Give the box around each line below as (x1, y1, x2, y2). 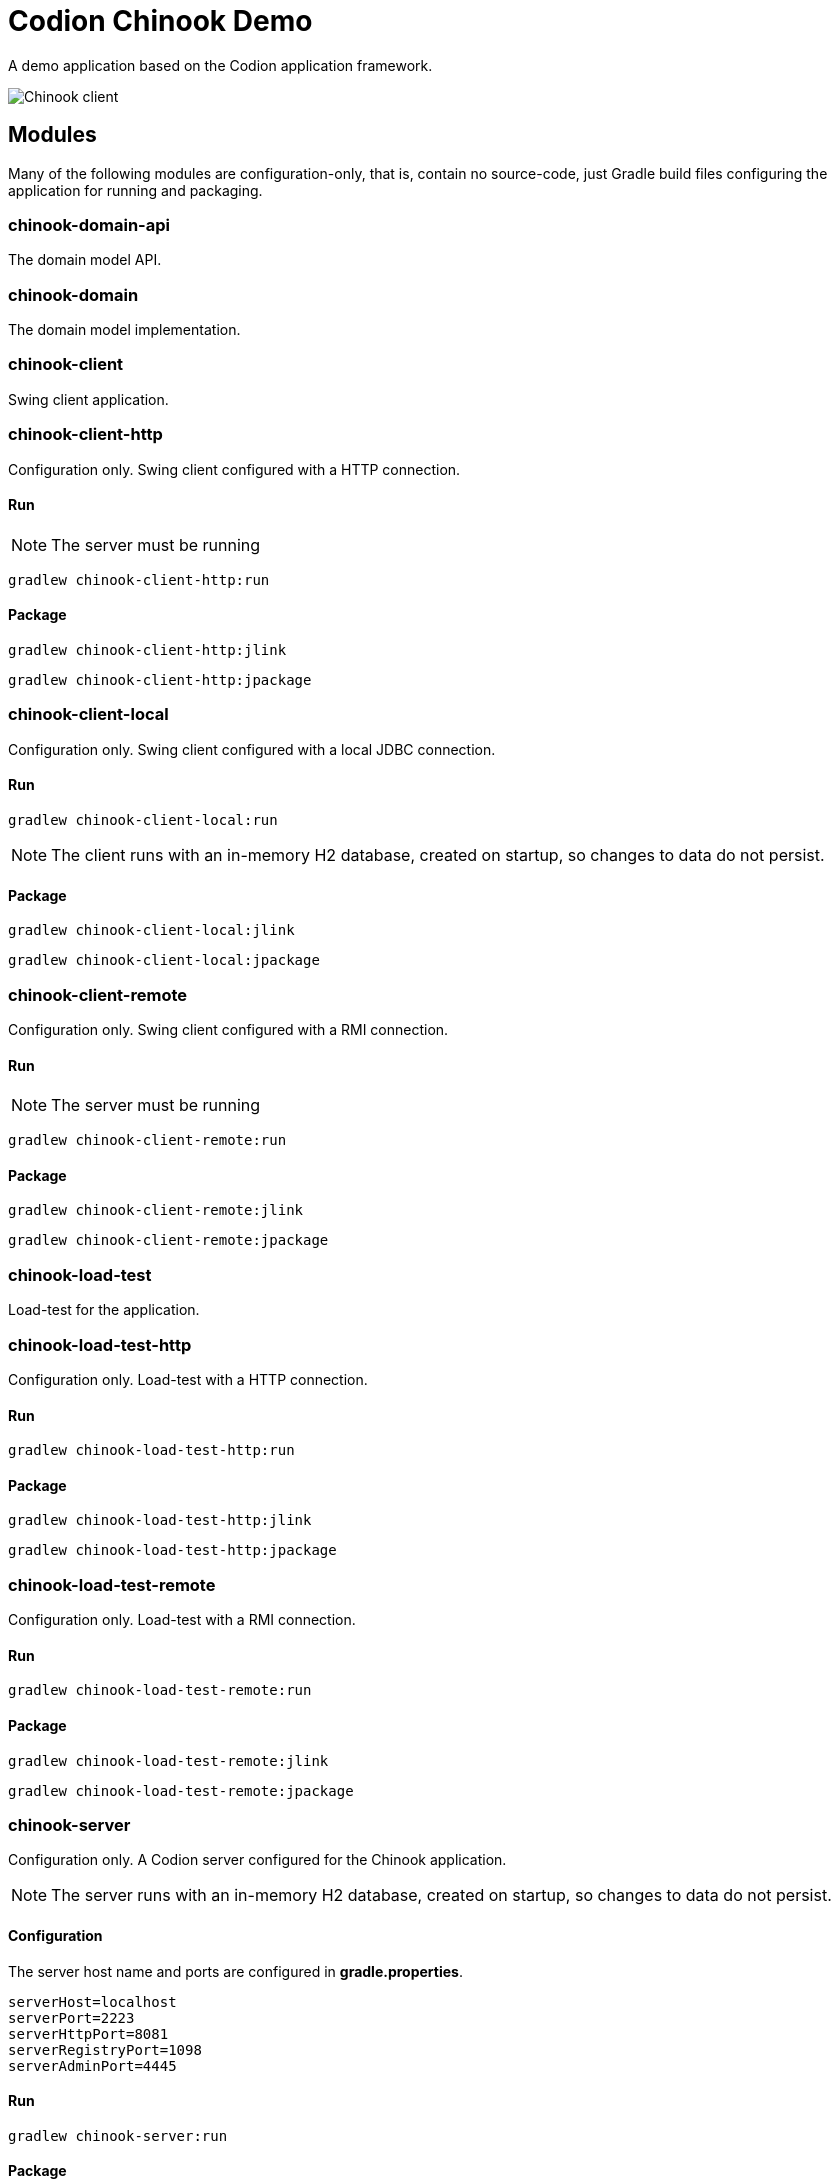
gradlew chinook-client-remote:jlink (8, 1202, 304, 1219)
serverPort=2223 (8, 2009, 135, 2026)
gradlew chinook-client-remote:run (8, 1132, 287, 1149)
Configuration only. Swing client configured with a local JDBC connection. (8, 740, 496, 758)
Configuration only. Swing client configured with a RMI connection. (8, 1020, 449, 1038)
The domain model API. (8, 251, 162, 269)
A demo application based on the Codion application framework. (8, 56, 433, 74)
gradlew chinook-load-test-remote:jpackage (8, 1782, 354, 1799)
